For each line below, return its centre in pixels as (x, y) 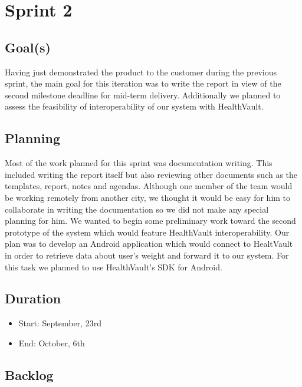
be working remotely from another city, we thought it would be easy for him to (148, 197)
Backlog (29, 374)
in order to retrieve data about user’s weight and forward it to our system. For (147, 255)
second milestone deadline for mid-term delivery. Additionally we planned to (143, 95)
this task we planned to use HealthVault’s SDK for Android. (114, 267)
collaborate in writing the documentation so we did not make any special (137, 209)
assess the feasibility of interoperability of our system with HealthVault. (134, 106)
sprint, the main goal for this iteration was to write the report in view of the (143, 83)
